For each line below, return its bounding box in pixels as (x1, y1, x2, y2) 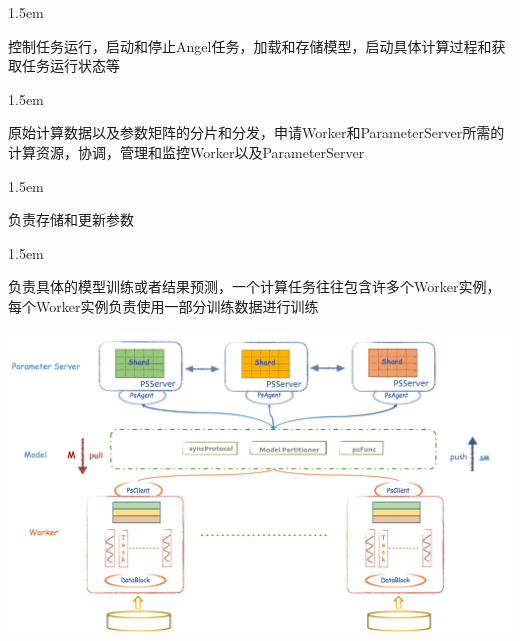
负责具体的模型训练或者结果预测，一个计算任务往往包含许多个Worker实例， (8, 276, 501, 297)
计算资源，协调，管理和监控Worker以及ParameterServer (8, 141, 365, 162)
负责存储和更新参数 (8, 209, 134, 230)
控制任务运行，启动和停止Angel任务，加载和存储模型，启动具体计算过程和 (8, 35, 492, 56)
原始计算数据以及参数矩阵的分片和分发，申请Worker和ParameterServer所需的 (8, 122, 505, 143)
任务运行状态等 (21, 55, 120, 76)
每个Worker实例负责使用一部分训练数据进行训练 (8, 295, 319, 316)
